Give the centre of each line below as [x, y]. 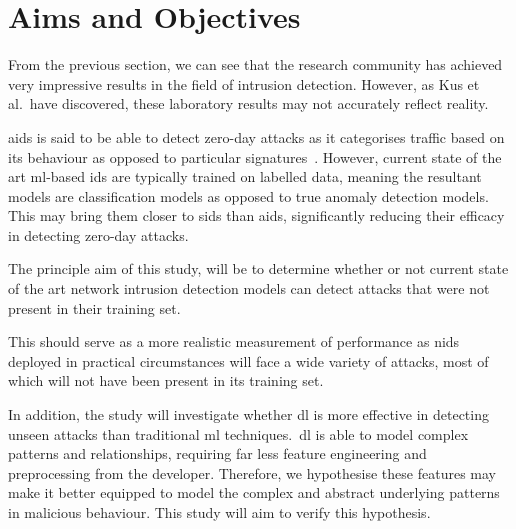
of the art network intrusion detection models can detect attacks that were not [249, 288]
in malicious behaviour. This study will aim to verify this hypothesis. [219, 512]
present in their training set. [94, 307]
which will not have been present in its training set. [166, 380]
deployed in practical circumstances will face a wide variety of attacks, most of [248, 360]
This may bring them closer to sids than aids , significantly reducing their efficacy [256, 215]
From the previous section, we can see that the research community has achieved [255, 64]
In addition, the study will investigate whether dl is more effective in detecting [248, 414]
